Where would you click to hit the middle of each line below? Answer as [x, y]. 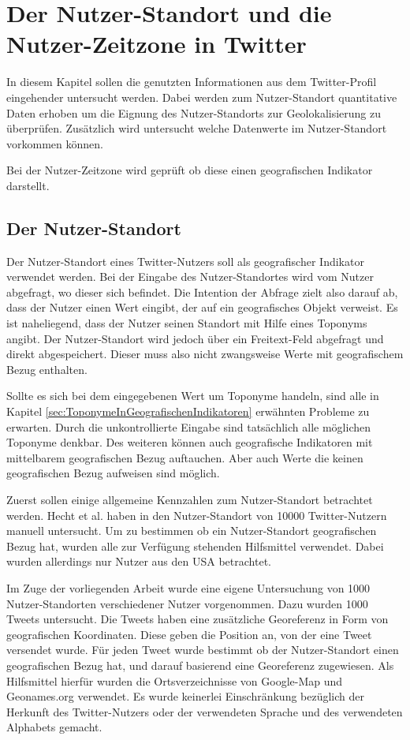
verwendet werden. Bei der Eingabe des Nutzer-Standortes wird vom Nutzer [190, 277]
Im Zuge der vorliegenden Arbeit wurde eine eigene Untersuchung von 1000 [188, 587]
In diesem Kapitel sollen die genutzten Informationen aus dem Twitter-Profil [192, 82]
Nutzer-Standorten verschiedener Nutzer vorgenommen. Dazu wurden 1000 [187, 603]
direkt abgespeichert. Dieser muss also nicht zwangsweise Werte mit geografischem [205, 354]
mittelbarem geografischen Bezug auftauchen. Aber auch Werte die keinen [185, 457]
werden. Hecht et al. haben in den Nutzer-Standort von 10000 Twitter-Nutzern [197, 515]
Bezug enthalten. [47, 369]
